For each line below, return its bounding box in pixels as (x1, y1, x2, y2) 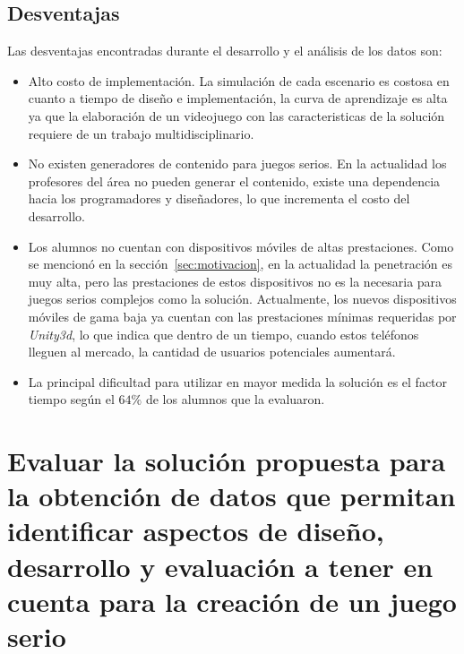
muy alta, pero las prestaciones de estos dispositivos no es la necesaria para (28, 271, 443, 290)
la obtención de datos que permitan (7, 478, 456, 514)
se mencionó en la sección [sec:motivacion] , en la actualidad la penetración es (28, 254, 452, 273)
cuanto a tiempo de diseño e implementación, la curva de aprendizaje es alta (28, 89, 448, 108)
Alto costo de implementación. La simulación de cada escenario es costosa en (28, 71, 450, 90)
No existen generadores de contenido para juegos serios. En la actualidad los (28, 154, 447, 173)
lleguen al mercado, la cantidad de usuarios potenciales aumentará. (28, 342, 396, 361)
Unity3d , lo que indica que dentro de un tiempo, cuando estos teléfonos (28, 324, 419, 343)
